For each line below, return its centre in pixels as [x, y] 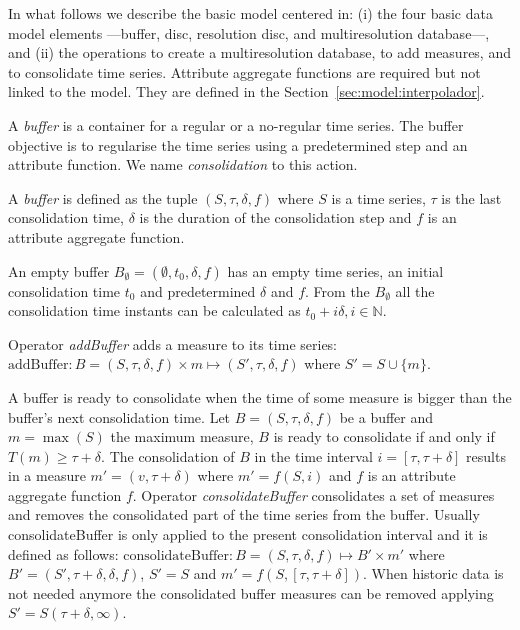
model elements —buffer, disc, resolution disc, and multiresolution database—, [249, 32]
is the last [471, 197]
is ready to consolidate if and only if [384, 436]
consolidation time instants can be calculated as [154, 310]
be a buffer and [386, 416]
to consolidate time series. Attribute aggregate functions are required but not [244, 71]
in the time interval [313, 455]
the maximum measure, [182, 436]
